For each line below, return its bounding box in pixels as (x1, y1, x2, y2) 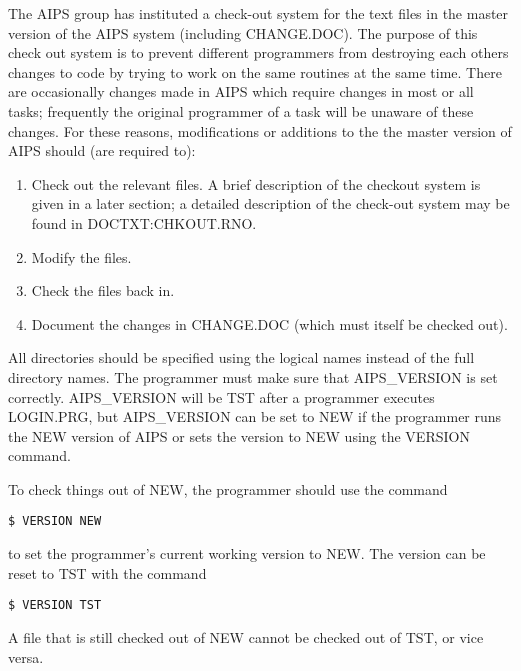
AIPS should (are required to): (8, 140, 196, 161)
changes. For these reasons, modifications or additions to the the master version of (8, 120, 512, 141)
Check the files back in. (31, 280, 175, 301)
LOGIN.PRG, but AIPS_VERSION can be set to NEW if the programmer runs (8, 406, 502, 427)
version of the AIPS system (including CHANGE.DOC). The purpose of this (8, 22, 478, 43)
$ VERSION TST (8, 598, 102, 613)
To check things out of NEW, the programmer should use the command (8, 478, 448, 499)
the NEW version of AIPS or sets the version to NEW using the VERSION (8, 425, 470, 446)
